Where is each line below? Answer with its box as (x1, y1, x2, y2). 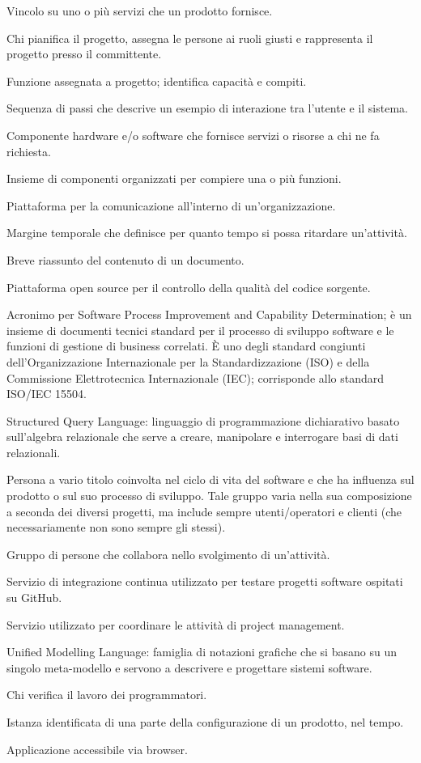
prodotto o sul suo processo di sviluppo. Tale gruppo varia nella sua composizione (6, 487, 412, 504)
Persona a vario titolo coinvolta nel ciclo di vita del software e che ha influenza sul (6, 471, 415, 488)
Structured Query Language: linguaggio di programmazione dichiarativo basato (6, 412, 400, 429)
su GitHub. (6, 589, 62, 606)
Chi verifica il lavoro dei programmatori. (6, 686, 207, 703)
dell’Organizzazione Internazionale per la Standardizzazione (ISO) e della (6, 353, 370, 370)
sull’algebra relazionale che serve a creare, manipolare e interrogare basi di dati (6, 428, 398, 445)
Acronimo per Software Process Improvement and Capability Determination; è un (6, 306, 412, 323)
